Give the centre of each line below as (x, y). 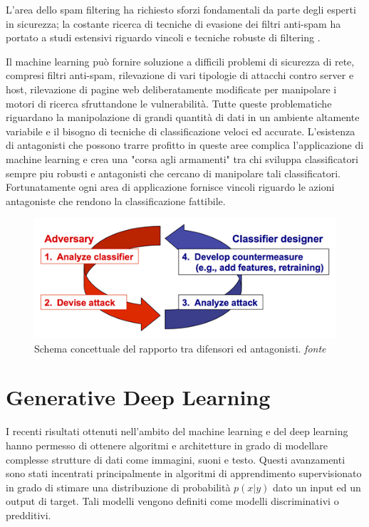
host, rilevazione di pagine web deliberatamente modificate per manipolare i (171, 89)
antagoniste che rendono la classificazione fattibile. (116, 200)
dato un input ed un (317, 487)
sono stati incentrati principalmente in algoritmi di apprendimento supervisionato (184, 473)
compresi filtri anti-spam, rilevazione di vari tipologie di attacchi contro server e (180, 75)
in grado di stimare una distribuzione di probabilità (118, 487)
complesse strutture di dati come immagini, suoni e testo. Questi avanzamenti (176, 459)
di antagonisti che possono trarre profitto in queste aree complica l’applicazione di (185, 145)
